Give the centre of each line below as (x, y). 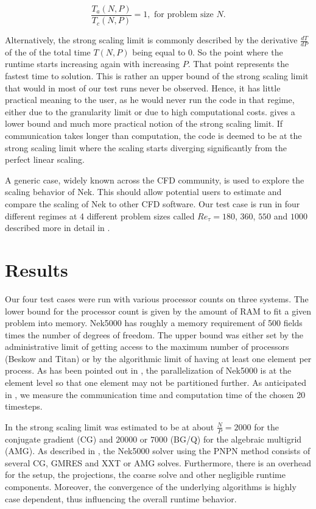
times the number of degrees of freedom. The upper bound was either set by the (154, 334)
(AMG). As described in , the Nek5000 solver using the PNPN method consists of (158, 451)
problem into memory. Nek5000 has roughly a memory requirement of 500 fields (154, 323)
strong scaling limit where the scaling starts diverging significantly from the (146, 147)
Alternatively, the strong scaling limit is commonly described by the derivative (151, 40)
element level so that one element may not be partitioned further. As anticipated (156, 383)
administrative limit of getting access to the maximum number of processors (147, 347)
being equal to (159, 52)
